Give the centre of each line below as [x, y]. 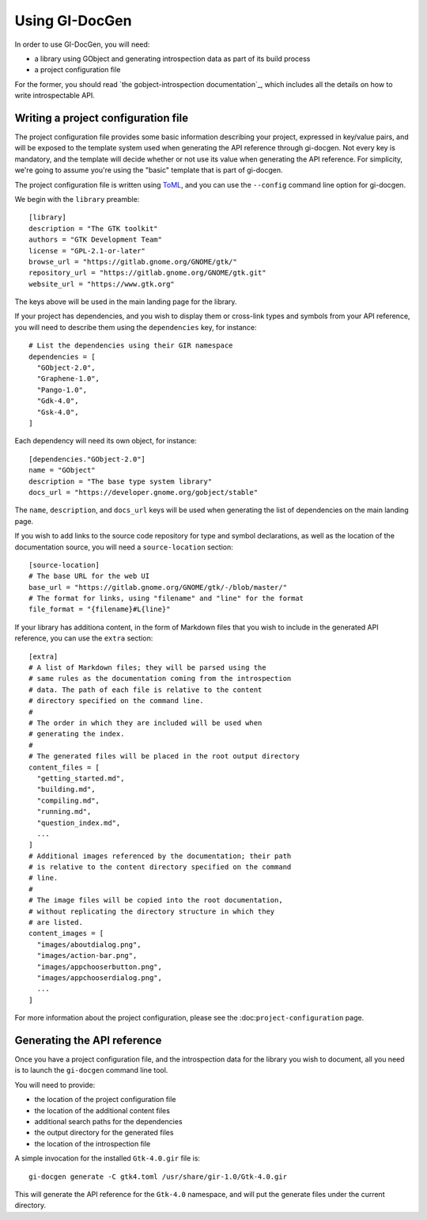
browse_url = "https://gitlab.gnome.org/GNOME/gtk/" [133, 262]
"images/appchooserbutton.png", [99, 967]
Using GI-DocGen [73, 21]
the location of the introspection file [93, 1143]
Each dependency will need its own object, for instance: [106, 441]
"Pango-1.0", [62, 390]
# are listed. [56, 923]
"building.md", [66, 789]
